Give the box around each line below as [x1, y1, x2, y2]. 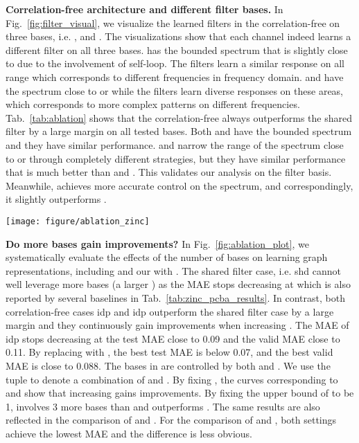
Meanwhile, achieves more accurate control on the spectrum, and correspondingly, [6, 178, 353, 192]
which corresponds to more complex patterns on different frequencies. [6, 97, 300, 111]
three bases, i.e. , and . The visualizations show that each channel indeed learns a [6, 29, 351, 44]
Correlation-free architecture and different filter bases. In [6, 2, 283, 16]
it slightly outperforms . [6, 192, 107, 206]
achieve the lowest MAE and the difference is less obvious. [6, 426, 253, 440]
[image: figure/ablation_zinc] [6, 216, 150, 226]
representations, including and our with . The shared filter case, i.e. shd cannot [6, 263, 341, 278]
